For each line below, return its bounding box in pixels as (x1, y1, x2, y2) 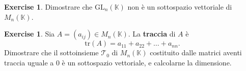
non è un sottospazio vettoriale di (127, 2, 232, 12)
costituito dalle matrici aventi (150, 47, 242, 58)
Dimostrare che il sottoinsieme (4, 47, 99, 58)
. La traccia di (128, 28, 176, 39)
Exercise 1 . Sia (4, 28, 55, 39)
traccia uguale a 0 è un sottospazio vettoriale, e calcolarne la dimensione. (4, 57, 232, 67)
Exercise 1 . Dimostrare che (4, 2, 93, 12)
